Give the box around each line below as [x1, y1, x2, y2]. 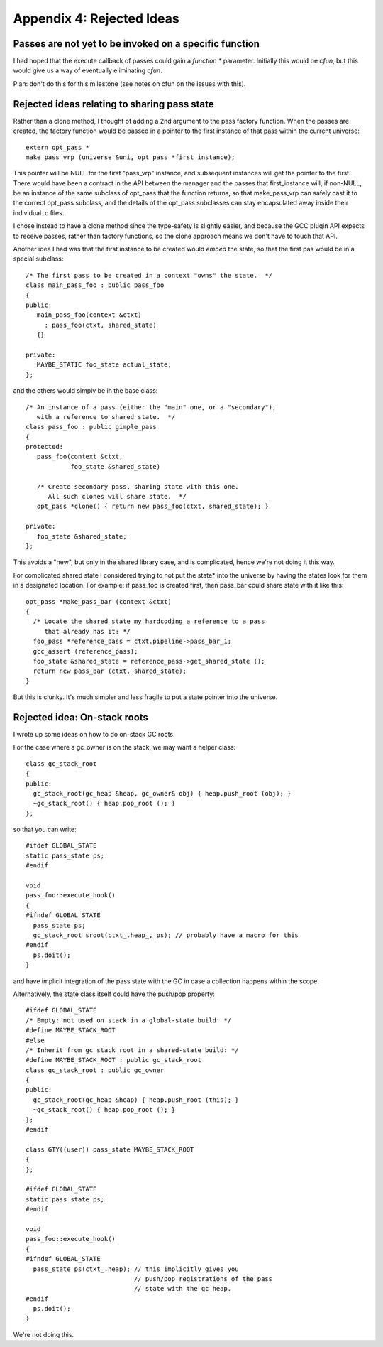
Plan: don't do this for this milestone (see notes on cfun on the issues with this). [13, 79, 246, 88]
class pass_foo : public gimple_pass [26, 423, 157, 431]
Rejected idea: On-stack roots [13, 711, 149, 723]
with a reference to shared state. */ [36, 413, 176, 421]
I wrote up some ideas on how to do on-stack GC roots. [13, 730, 175, 738]
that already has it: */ [44, 627, 131, 635]
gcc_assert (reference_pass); [33, 647, 138, 655]
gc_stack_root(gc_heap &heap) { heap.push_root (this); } [33, 1096, 239, 1104]
